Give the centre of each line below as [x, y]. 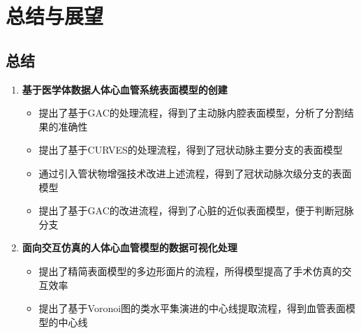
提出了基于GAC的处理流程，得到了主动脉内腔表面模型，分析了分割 [191, 113]
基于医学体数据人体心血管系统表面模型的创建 [125, 89]
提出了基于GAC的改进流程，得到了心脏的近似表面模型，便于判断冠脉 [196, 210]
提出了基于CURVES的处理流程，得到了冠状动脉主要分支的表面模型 [191, 150]
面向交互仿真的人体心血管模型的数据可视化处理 [130, 247]
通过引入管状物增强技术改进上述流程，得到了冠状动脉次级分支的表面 [195, 173]
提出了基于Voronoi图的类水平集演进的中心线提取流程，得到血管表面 [192, 308]
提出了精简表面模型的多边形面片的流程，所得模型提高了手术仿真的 [190, 271]
